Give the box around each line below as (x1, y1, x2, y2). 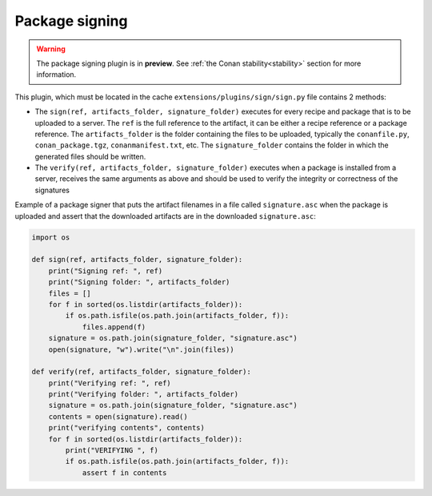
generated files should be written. (34, 151, 146, 161)
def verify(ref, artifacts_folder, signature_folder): (31, 367, 251, 377)
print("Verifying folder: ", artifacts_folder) (48, 389, 239, 399)
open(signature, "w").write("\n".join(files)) (48, 345, 235, 354)
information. (36, 70, 77, 79)
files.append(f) (82, 322, 146, 332)
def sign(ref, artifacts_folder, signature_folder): (31, 255, 243, 264)
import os (31, 232, 70, 242)
